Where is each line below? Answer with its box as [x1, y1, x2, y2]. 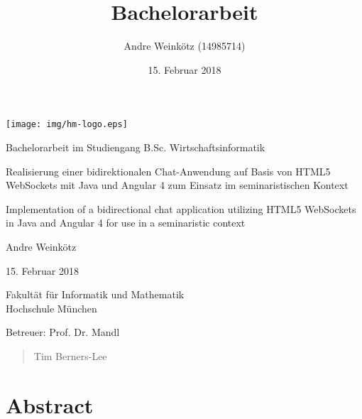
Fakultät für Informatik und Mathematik [6, 287, 185, 302]
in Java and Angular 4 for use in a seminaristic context [6, 215, 246, 230]
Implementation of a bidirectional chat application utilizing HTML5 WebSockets [6, 201, 356, 216]
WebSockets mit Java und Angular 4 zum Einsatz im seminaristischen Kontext [6, 178, 349, 192]
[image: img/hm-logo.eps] [6, 119, 128, 130]
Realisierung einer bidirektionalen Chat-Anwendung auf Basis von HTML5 [6, 163, 331, 178]
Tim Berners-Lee [33, 348, 107, 363]
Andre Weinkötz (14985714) [124, 38, 246, 53]
